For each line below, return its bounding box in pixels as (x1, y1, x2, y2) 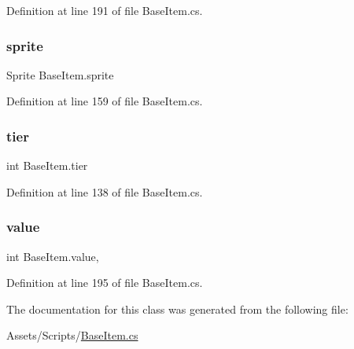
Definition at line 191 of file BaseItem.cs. (6, 2, 203, 18)
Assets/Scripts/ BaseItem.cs (6, 327, 138, 343)
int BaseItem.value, (6, 248, 99, 264)
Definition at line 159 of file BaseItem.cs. (6, 93, 203, 109)
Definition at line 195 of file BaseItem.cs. (6, 274, 203, 291)
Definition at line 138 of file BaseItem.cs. (6, 183, 203, 200)
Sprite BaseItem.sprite (6, 66, 114, 83)
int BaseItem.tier (6, 157, 88, 174)
